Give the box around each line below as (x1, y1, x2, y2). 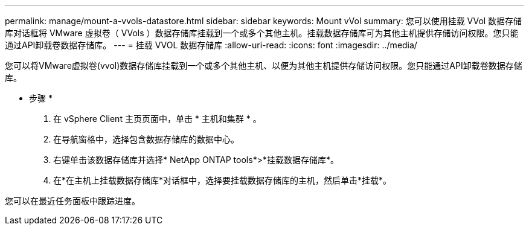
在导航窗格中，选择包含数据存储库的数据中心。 (53, 134, 239, 144)
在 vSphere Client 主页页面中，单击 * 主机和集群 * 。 (53, 113, 261, 124)
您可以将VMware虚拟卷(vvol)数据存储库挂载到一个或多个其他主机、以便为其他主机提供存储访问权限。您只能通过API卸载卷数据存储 (5, 60, 522, 71)
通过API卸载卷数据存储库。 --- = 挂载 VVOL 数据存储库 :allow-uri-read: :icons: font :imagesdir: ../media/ (5, 40, 417, 50)
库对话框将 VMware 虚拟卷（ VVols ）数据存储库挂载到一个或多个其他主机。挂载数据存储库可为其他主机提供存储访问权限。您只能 (5, 28, 519, 38)
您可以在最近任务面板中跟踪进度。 (5, 196, 140, 206)
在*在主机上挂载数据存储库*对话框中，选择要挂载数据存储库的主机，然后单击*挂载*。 (53, 175, 392, 185)
